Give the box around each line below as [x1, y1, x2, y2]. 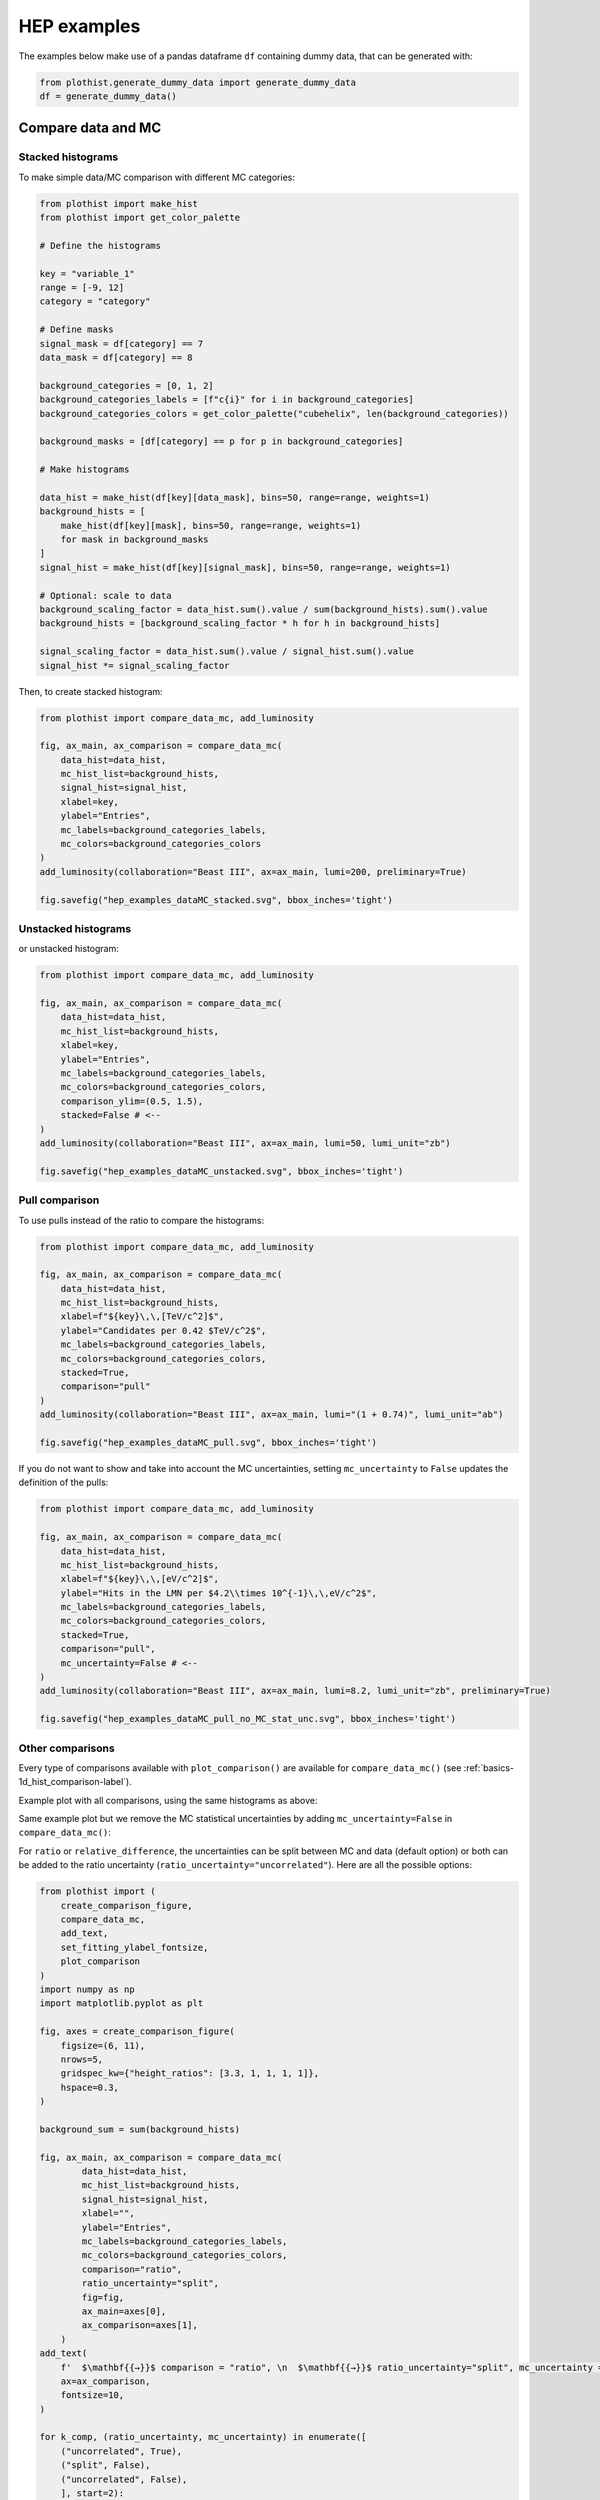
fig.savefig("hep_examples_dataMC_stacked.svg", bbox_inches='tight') [39, 894, 394, 905]
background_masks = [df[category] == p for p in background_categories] [39, 436, 404, 447]
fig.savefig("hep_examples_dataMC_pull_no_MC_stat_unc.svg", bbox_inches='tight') [39, 1713, 457, 1725]
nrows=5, [60, 2053, 104, 2065]
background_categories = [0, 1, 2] [39, 380, 214, 391]
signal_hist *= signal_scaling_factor [39, 660, 230, 671]
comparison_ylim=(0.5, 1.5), [60, 1095, 204, 1107]
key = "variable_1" [39, 268, 135, 279]
